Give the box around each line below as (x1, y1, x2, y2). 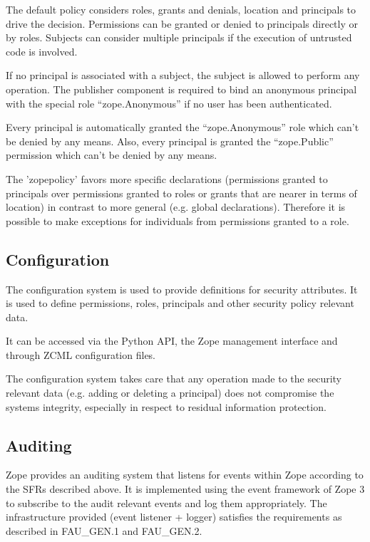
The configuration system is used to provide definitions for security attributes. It (6, 281, 358, 296)
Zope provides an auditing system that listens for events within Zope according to (6, 467, 364, 482)
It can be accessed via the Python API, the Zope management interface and (6, 333, 338, 348)
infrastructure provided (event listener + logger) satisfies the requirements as (6, 509, 342, 524)
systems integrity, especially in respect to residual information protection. (6, 399, 327, 414)
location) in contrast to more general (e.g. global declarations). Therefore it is (6, 199, 346, 214)
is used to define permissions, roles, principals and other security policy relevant (6, 296, 354, 311)
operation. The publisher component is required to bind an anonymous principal (6, 81, 357, 96)
